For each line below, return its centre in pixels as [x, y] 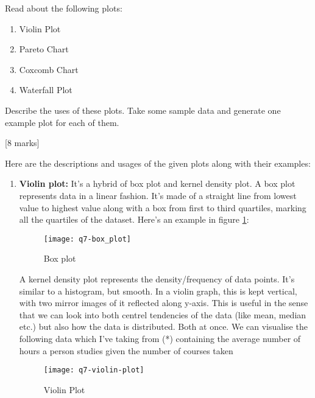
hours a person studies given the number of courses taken [126, 350]
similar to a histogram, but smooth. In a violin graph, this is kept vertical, [158, 291]
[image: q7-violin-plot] [94, 370]
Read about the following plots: [64, 8]
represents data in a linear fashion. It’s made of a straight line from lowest [158, 195]
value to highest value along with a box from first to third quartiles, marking [163, 207]
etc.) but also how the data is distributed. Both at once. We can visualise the [163, 326]
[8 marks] [22, 143]
